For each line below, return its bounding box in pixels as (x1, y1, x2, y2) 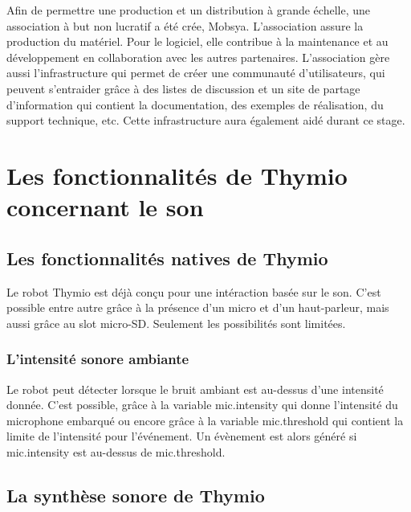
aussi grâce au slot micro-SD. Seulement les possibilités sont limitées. (6, 314, 346, 331)
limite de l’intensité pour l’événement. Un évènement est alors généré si (6, 428, 357, 444)
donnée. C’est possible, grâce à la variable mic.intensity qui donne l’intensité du (6, 396, 398, 413)
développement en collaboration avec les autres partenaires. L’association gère (6, 48, 390, 65)
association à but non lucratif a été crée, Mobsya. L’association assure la (6, 17, 364, 34)
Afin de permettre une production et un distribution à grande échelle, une (6, 2, 370, 18)
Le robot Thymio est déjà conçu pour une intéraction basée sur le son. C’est (6, 283, 381, 300)
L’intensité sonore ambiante (6, 349, 189, 369)
